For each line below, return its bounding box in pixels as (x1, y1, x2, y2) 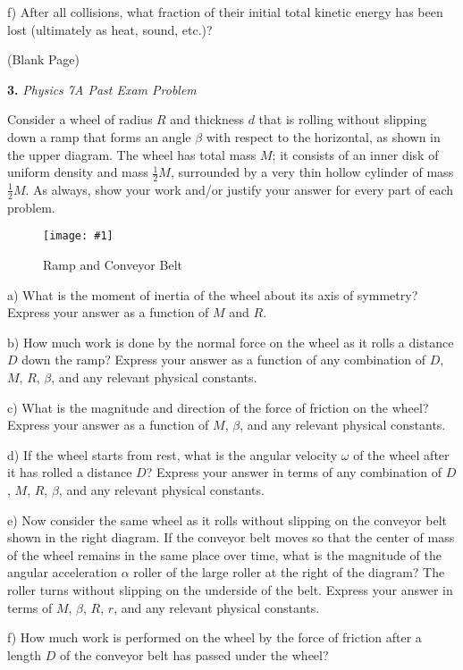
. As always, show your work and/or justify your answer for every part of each (25, 180, 454, 198)
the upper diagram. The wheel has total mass (7, 145, 257, 163)
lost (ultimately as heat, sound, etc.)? (7, 20, 213, 38)
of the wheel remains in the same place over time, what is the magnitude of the (7, 545, 442, 564)
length (7, 645, 42, 664)
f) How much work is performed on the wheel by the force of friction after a (7, 628, 422, 647)
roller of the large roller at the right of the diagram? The (133, 563, 445, 582)
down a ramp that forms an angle (7, 127, 191, 146)
